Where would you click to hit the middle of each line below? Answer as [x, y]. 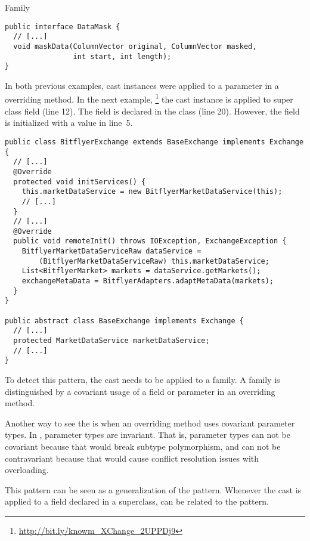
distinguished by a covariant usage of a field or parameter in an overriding [140, 391]
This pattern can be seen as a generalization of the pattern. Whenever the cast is [153, 489]
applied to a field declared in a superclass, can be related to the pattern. [137, 501]
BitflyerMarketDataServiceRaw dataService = [111, 251]
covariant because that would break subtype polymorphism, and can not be [143, 446]
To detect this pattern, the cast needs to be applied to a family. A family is [142, 379]
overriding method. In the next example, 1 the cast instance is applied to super [149, 98]
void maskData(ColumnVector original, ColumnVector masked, [135, 46]
